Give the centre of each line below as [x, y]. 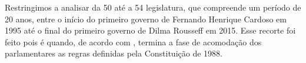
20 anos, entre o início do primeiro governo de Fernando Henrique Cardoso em [146, 19]
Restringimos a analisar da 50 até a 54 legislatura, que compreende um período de [153, 7]
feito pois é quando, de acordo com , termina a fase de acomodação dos [133, 42]
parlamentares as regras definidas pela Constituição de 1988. [114, 53]
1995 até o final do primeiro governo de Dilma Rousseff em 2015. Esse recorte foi [150, 30]
